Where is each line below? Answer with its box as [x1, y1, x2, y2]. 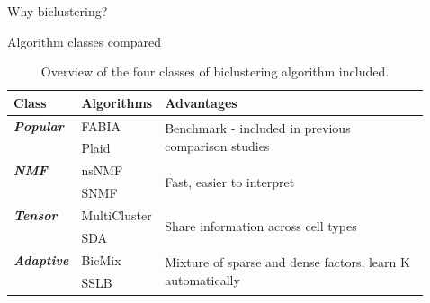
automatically [165, 270, 240, 289]
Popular [13, 116, 64, 135]
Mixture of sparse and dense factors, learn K [165, 253, 410, 272]
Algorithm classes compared [7, 31, 162, 50]
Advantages [165, 93, 237, 111]
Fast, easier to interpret [165, 172, 295, 191]
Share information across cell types [165, 217, 357, 236]
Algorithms [81, 93, 153, 111]
